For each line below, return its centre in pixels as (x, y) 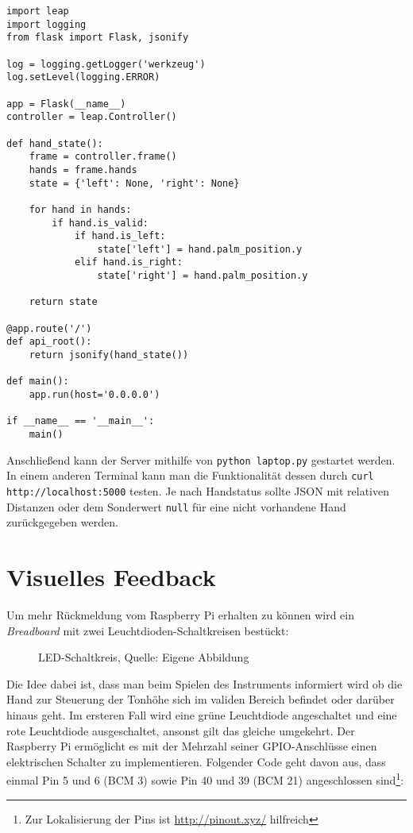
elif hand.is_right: (128, 262)
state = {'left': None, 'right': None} (134, 183)
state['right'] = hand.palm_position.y (203, 276)
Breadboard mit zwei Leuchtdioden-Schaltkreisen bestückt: (148, 630)
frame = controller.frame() (103, 157)
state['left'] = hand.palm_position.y (200, 249)
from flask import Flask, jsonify (98, 38)
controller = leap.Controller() (92, 117)
